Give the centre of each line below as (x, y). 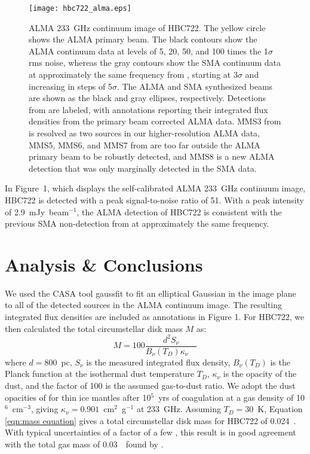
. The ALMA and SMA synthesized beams (195, 86)
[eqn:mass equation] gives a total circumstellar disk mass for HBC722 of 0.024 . (151, 420)
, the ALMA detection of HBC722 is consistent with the (179, 211)
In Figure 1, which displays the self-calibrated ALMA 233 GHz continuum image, (155, 188)
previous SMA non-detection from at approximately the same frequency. (137, 223)
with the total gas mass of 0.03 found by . (84, 444)
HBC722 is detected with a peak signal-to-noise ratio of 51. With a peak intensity (155, 199)
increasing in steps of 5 (70, 86)
